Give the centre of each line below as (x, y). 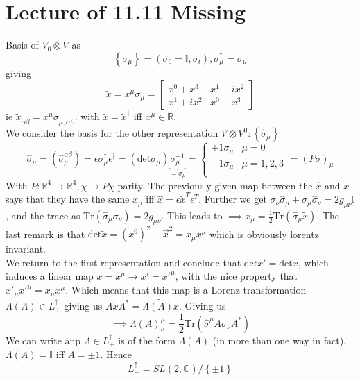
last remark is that (45, 234)
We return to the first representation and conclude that (123, 262)
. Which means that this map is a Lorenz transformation (186, 290)
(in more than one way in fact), (279, 340)
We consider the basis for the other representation (112, 133)
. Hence (116, 354)
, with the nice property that (237, 276)
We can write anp (43, 340)
